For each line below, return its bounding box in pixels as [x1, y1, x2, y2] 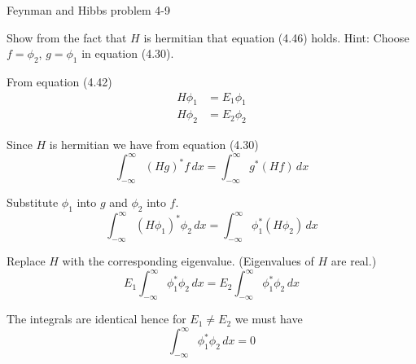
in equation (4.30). [81, 45, 174, 62]
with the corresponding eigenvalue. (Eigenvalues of [62, 252, 314, 270]
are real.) [331, 252, 377, 270]
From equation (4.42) [7, 72, 112, 90]
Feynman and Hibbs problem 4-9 [7, 2, 170, 18]
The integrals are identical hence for [7, 310, 186, 327]
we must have [234, 310, 303, 327]
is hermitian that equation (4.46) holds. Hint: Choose [143, 29, 409, 46]
